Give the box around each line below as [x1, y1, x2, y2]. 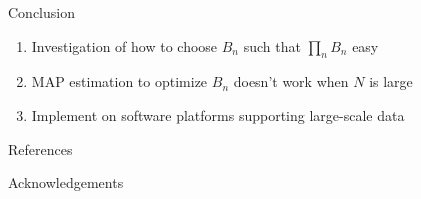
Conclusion [8, 2, 75, 22]
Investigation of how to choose [31, 35, 218, 56]
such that [243, 35, 301, 56]
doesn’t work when [233, 71, 349, 92]
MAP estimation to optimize [31, 71, 208, 92]
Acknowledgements [8, 172, 124, 193]
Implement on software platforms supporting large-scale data [31, 104, 405, 125]
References [8, 138, 73, 159]
